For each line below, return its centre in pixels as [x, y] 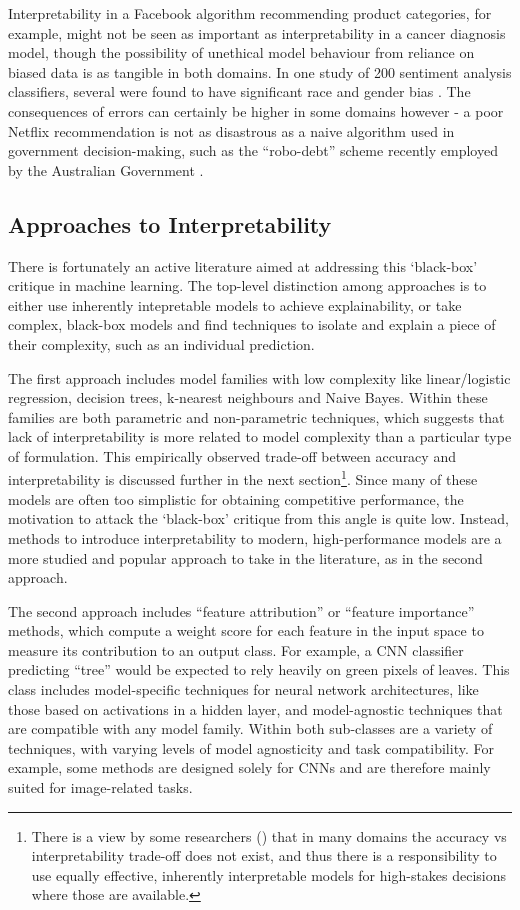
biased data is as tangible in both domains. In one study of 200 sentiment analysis [260, 71]
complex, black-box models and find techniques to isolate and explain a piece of [252, 324]
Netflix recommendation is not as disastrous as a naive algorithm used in [231, 130]
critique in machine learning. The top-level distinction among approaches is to [247, 285]
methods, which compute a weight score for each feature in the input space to [246, 630]
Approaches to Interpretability [170, 223]
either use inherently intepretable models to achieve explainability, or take [235, 304]
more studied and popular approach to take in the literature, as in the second [245, 557]
